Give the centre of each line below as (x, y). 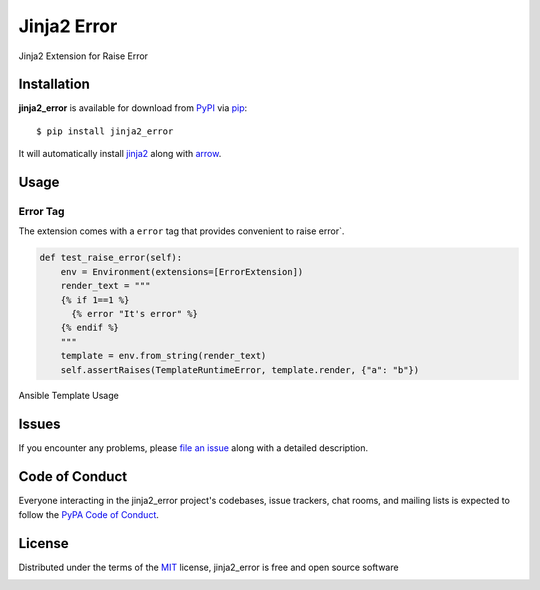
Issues (39, 424)
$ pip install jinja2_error (105, 131)
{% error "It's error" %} (135, 313)
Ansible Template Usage (68, 396)
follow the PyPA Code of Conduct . (89, 514)
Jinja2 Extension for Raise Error (83, 56)
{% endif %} (90, 328)
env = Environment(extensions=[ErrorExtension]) (182, 271)
